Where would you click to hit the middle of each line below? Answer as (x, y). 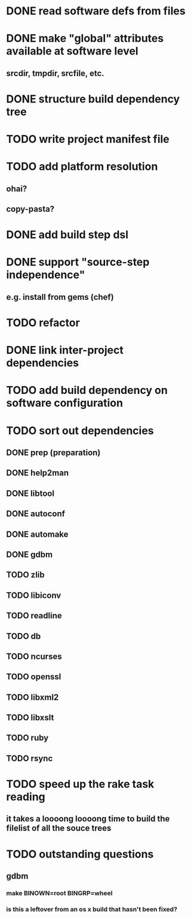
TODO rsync (30, 758)
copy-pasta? (30, 209)
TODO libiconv (34, 595)
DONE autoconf (36, 514)
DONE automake (37, 534)
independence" (46, 275)
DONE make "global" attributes (85, 39)
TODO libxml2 (33, 697)
